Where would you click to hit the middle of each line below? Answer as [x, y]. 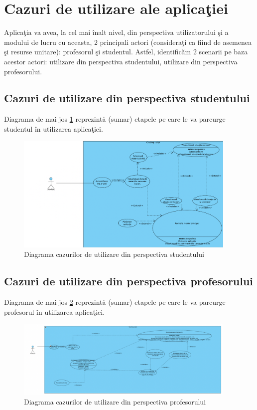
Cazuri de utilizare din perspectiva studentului [127, 98]
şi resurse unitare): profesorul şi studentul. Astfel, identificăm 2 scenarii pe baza [126, 52]
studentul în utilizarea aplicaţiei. [54, 128]
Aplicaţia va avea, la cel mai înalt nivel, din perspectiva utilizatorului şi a [116, 32]
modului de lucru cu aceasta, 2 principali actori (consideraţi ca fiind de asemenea [128, 42]
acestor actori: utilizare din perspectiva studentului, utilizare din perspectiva [121, 61]
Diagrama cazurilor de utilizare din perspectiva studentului [114, 254]
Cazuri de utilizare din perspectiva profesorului [129, 281]
